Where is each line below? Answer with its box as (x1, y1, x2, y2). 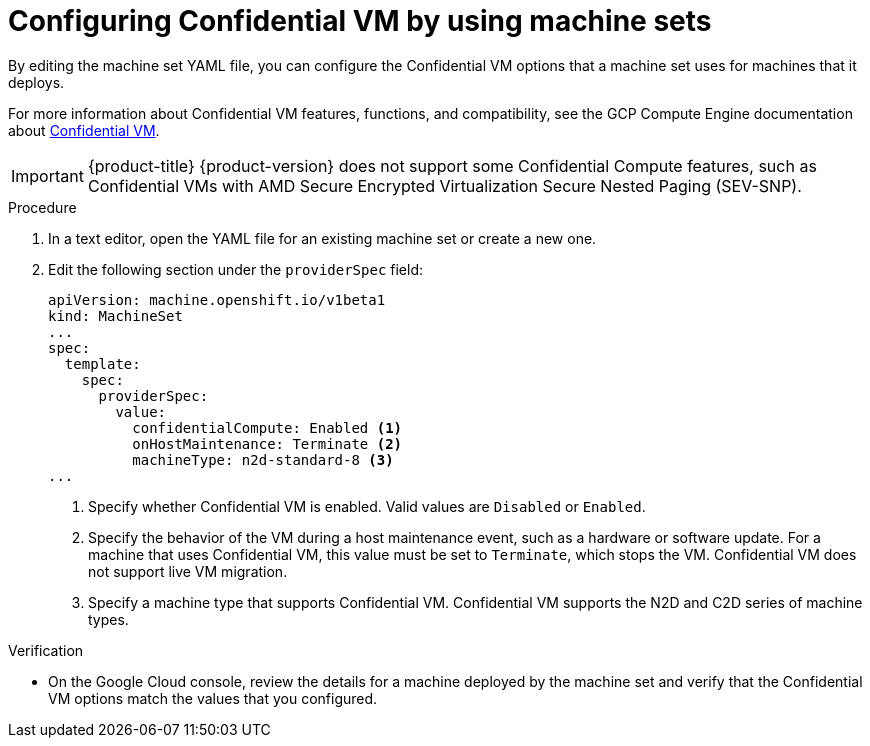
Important (11, 165, 84, 186)
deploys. (8, 73, 65, 91)
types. (88, 610, 129, 628)
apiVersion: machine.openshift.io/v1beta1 (48, 291, 386, 308)
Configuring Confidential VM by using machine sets (8, 4, 712, 38)
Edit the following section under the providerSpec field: (48, 260, 423, 278)
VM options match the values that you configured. (48, 689, 378, 707)
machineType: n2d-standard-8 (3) (132, 451, 394, 468)
